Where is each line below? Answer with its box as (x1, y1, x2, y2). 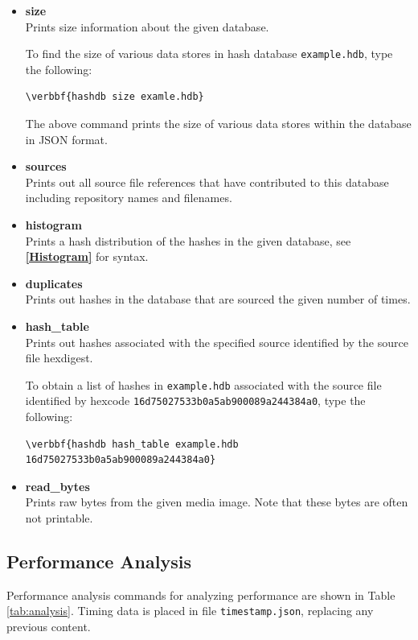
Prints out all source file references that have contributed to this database (25, 173, 389, 190)
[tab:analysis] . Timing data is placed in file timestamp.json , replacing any (6, 602, 374, 619)
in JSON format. (25, 130, 108, 147)
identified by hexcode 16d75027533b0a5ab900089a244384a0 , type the (25, 392, 366, 409)
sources (25, 158, 67, 175)
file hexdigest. (25, 349, 93, 366)
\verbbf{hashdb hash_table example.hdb (25, 438, 239, 450)
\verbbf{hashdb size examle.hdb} (25, 91, 204, 103)
